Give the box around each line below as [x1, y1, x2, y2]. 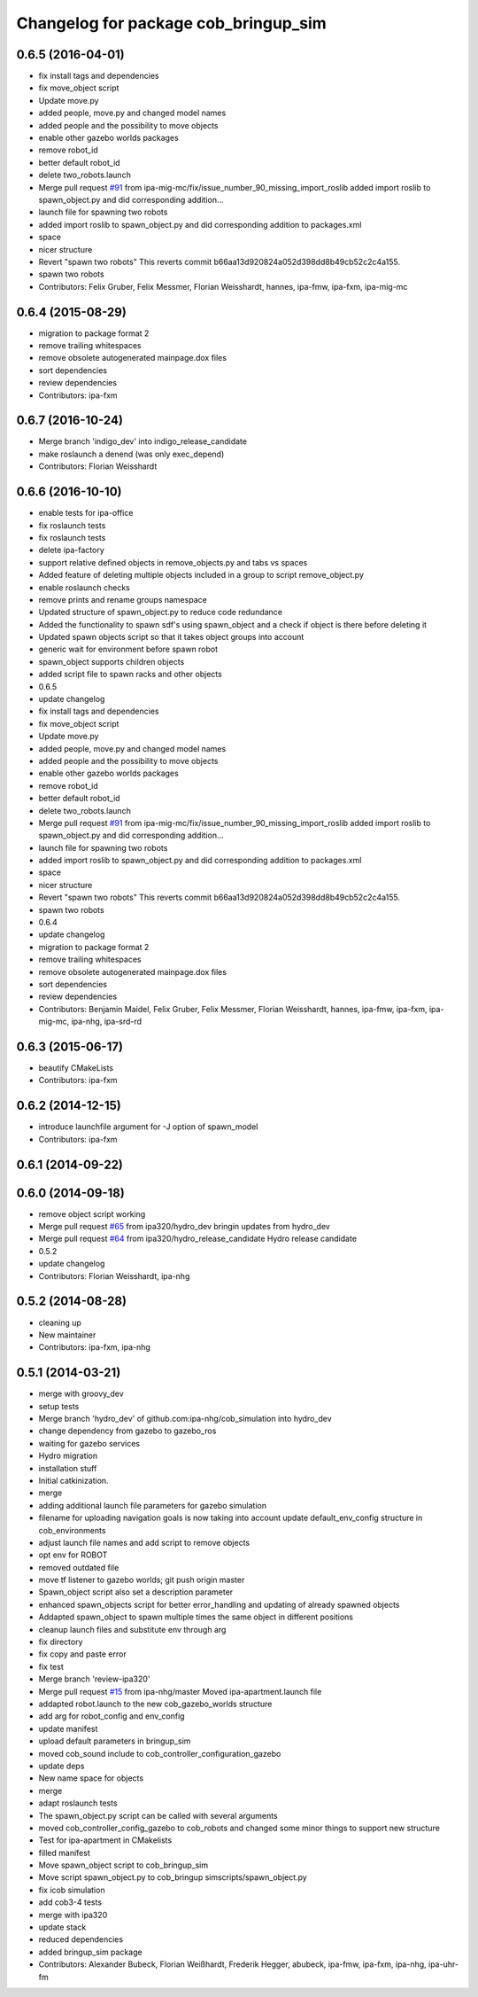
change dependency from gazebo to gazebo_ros [38, 1425, 217, 1436]
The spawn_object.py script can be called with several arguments [38, 1810, 278, 1821]
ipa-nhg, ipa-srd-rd [71, 1016, 142, 1027]
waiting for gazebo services [38, 1438, 141, 1448]
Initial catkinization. [38, 1475, 110, 1486]
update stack [38, 1922, 87, 1932]
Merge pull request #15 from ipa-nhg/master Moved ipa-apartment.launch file [38, 1686, 322, 1697]
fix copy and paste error [38, 1649, 127, 1659]
